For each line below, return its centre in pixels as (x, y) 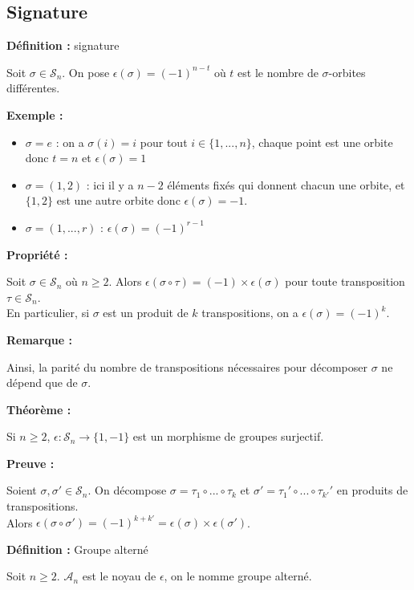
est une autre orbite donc (118, 200)
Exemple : (35, 114)
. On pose (86, 72)
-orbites (347, 72)
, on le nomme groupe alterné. (238, 576)
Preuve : (30, 463)
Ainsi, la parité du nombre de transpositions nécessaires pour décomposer (187, 366)
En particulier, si (48, 313)
